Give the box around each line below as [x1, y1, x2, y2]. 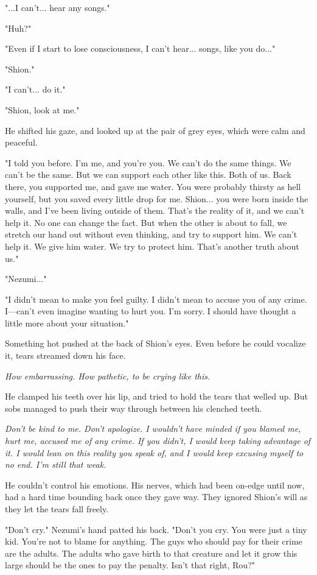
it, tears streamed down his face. [5, 349, 126, 362]
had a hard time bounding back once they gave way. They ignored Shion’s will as [5, 490, 308, 503]
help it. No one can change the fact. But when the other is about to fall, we [5, 216, 287, 228]
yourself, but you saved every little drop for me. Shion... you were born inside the [5, 192, 308, 205]
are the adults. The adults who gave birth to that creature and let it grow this [5, 546, 298, 559]
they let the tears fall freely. [5, 503, 109, 515]
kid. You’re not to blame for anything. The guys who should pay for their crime [5, 535, 302, 548]
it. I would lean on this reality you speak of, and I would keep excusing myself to [5, 446, 304, 459]
